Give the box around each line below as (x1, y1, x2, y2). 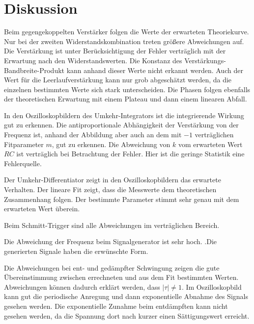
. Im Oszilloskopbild (181, 281, 242, 292)
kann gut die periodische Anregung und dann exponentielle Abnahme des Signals (4, 291, 248, 301)
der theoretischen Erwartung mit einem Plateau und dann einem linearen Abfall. (4, 94, 247, 104)
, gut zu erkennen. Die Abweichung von (52, 139, 170, 149)
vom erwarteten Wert (178, 139, 243, 149)
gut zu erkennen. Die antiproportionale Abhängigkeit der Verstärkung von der (4, 120, 239, 130)
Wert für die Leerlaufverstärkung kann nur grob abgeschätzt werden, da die (4, 75, 232, 85)
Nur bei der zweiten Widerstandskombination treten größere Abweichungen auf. (4, 36, 244, 46)
